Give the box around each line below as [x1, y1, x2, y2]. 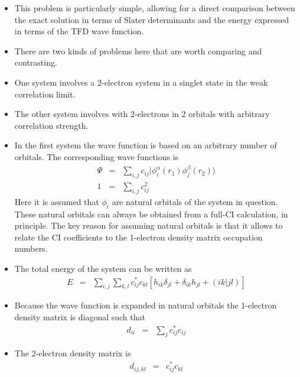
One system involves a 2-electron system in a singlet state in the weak [14, 76, 268, 88]
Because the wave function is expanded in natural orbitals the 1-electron [14, 299, 277, 311]
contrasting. [14, 56, 57, 69]
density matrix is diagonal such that [14, 310, 145, 323]
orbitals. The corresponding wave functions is [14, 150, 179, 162]
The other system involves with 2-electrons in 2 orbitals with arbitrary [14, 108, 270, 120]
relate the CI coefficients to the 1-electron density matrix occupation [14, 230, 263, 243]
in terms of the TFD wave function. [14, 25, 144, 37]
